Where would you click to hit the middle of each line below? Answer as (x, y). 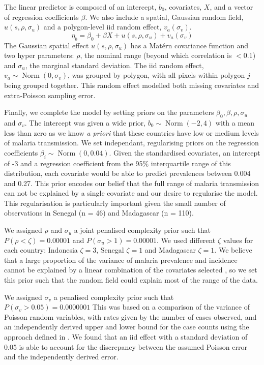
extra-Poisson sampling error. (50, 95)
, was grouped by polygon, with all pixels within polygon (156, 75)
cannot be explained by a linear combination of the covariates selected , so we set (131, 270)
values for (238, 240)
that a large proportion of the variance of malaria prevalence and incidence (121, 260)
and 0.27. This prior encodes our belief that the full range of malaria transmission (132, 183)
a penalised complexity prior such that (114, 297)
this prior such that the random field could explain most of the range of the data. (131, 280)
